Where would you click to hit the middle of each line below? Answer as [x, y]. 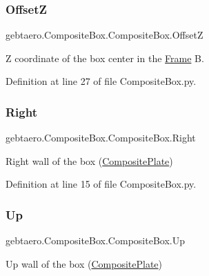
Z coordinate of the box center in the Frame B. [105, 58]
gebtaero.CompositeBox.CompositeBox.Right [101, 138]
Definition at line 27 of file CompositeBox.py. [101, 81]
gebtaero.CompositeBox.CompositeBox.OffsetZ [104, 35]
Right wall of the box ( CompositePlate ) [89, 160]
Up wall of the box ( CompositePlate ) [84, 263]
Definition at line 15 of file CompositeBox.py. [101, 184]
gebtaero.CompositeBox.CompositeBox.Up [95, 240]
